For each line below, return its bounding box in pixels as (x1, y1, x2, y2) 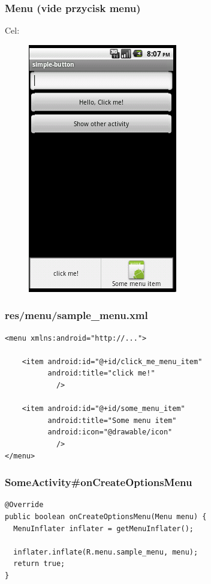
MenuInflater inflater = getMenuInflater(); (13, 524, 194, 533)
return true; (13, 559, 65, 568)
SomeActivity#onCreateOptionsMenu (5, 475, 192, 490)
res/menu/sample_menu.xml (5, 308, 148, 323)
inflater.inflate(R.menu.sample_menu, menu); (13, 547, 198, 556)
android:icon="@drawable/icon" (47, 428, 173, 437)
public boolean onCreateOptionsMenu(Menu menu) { (5, 512, 207, 521)
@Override (5, 500, 44, 509)
